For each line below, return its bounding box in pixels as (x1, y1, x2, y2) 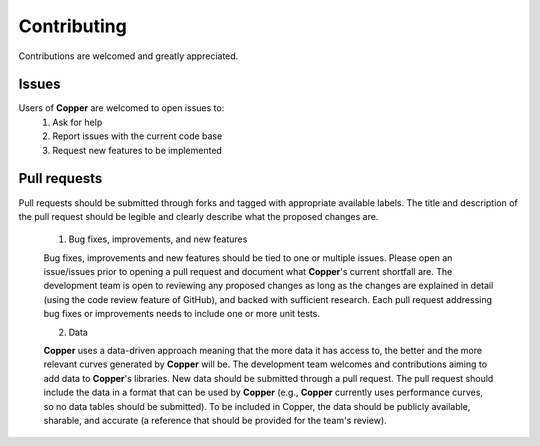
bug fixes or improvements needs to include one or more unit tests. (43, 308, 320, 320)
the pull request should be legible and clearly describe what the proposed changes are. (18, 210, 379, 222)
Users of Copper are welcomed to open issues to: (18, 102, 225, 114)
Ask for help (52, 116, 103, 128)
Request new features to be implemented (52, 144, 222, 156)
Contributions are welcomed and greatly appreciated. (18, 50, 239, 62)
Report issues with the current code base (52, 130, 223, 142)
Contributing (18, 15, 127, 37)
